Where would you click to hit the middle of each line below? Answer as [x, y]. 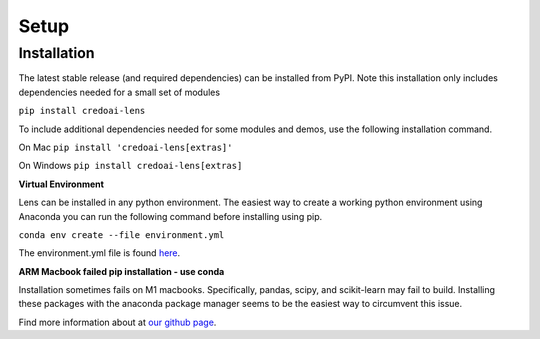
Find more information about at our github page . [117, 322]
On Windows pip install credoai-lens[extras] [130, 166]
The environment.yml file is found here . [99, 253]
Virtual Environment [61, 184]
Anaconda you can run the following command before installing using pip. [170, 216]
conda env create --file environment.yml [121, 234]
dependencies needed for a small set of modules [119, 92]
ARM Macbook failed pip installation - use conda [121, 271]
